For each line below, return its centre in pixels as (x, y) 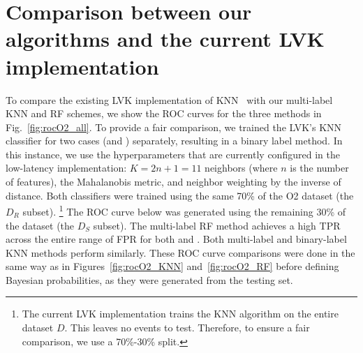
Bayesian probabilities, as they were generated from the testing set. (149, 279)
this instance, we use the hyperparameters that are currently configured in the (173, 154)
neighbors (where (241, 168)
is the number (319, 168)
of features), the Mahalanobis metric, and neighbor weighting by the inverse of (173, 182)
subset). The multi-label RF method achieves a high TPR (217, 225)
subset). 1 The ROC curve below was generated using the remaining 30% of (184, 210)
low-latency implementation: (66, 168)
